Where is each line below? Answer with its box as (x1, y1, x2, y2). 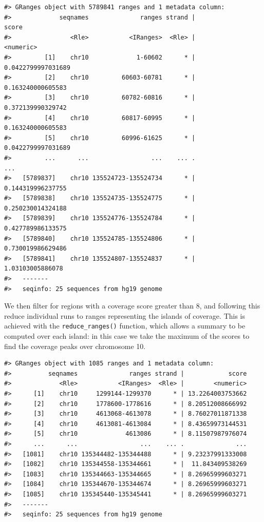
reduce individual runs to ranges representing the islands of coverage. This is (4, 310, 245, 321)
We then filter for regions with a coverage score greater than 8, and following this (4, 300, 260, 311)
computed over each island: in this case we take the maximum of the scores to (4, 331, 250, 341)
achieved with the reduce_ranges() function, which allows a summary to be (4, 320, 246, 331)
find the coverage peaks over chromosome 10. (4, 340, 146, 351)
